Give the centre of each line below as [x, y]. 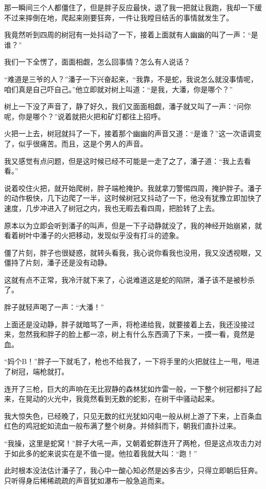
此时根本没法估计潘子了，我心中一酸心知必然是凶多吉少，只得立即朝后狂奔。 [133, 470]
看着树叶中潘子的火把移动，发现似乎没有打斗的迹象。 [94, 235]
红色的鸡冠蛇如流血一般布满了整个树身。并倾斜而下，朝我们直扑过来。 [122, 426]
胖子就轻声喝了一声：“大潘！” [54, 307]
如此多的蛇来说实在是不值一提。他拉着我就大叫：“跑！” [104, 453]
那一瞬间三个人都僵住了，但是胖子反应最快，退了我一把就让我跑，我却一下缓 [133, 7]
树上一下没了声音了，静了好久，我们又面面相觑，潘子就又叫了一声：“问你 [128, 106]
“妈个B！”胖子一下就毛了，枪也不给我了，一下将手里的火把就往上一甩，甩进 [132, 361]
